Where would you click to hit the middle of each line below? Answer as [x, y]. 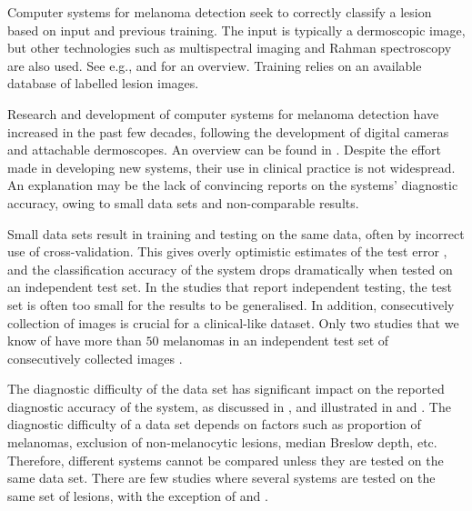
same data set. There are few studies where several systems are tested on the [221, 478]
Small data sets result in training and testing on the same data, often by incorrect [236, 233]
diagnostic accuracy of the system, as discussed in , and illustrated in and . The [229, 406]
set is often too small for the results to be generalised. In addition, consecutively [231, 304]
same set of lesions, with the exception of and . [138, 495]
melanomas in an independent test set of [276, 341]
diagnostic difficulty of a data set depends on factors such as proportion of [214, 424]
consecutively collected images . [95, 358]
